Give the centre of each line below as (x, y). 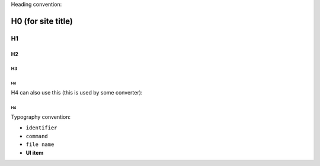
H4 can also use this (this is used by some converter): (77, 92)
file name (40, 144)
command (37, 136)
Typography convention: (41, 117)
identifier (41, 128)
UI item (35, 152)
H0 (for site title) (42, 21)
